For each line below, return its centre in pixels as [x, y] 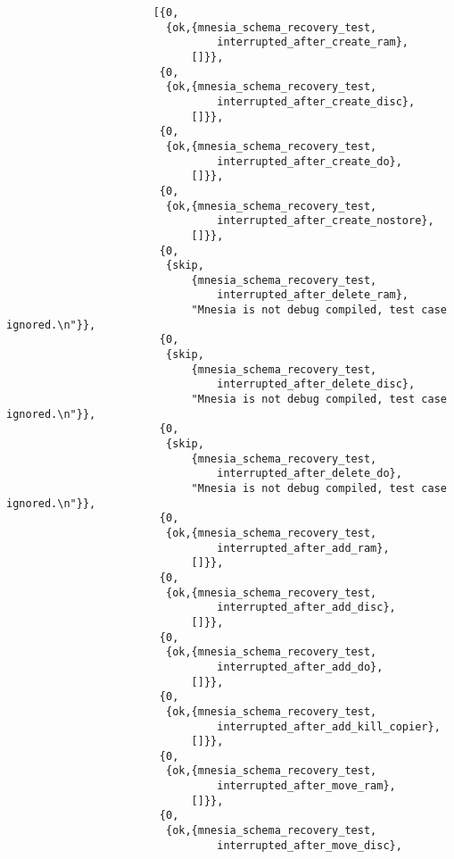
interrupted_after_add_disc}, [306, 608]
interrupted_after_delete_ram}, [313, 295]
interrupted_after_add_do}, [300, 667]
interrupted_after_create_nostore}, [326, 221]
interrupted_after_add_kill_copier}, [329, 726]
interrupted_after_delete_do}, [310, 474]
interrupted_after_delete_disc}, [316, 384]
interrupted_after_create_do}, [310, 161]
